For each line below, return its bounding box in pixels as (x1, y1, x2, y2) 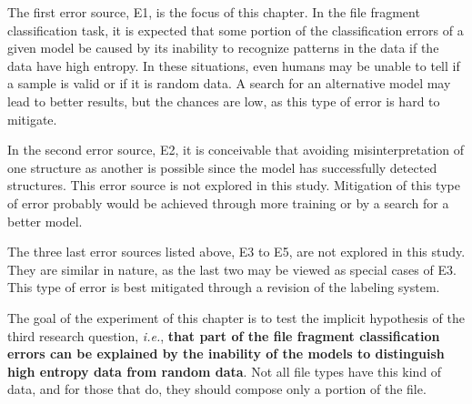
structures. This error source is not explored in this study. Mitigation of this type (7, 176, 460, 195)
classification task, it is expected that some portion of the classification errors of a (7, 20, 464, 39)
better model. (7, 211, 83, 230)
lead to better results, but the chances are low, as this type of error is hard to (7, 91, 440, 110)
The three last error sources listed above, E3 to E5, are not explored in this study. (7, 242, 466, 261)
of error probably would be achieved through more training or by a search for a (7, 193, 449, 212)
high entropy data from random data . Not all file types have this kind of (7, 361, 442, 380)
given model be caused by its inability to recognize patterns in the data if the (7, 38, 439, 57)
